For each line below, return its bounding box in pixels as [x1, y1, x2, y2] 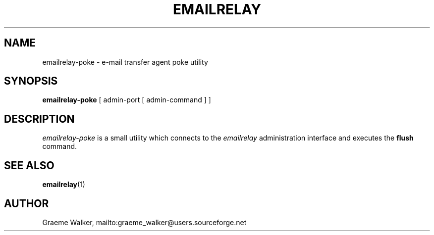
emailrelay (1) [42, 180, 85, 189]
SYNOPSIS [4, 75, 58, 88]
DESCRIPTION [4, 112, 75, 125]
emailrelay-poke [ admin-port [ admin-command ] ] [42, 95, 211, 104]
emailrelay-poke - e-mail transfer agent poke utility [42, 57, 208, 66]
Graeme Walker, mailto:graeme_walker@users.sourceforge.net [42, 218, 247, 227]
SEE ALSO [4, 159, 54, 172]
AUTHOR [4, 197, 49, 210]
